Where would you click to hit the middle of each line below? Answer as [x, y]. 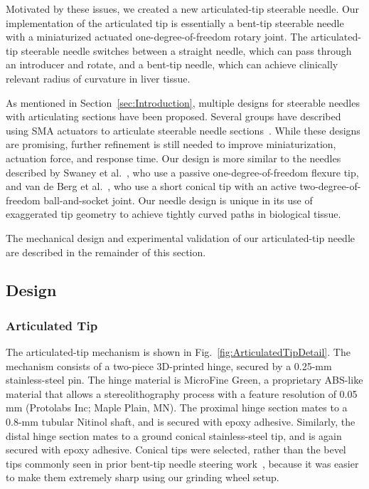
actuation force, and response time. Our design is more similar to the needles [173, 158]
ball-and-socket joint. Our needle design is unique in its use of [178, 200]
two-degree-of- [330, 186]
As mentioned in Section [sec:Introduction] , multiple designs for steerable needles [183, 102]
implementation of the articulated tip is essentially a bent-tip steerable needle [175, 22]
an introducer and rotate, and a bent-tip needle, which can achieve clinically [172, 64]
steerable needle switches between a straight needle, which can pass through [186, 50]
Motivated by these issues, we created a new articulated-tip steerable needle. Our [183, 9]
